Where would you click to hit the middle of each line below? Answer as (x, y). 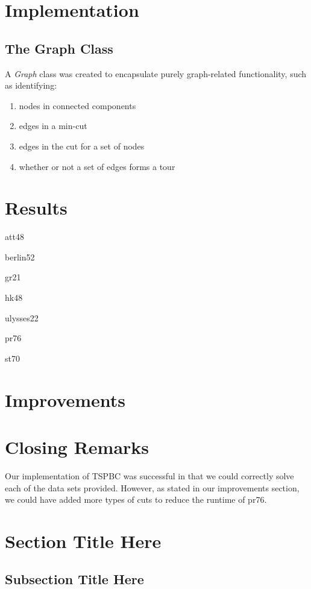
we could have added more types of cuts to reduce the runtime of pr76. (136, 499)
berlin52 (20, 257)
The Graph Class (59, 48)
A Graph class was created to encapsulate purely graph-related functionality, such (156, 73)
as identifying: (31, 85)
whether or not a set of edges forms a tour (97, 166)
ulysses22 (22, 317)
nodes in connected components (77, 105)
